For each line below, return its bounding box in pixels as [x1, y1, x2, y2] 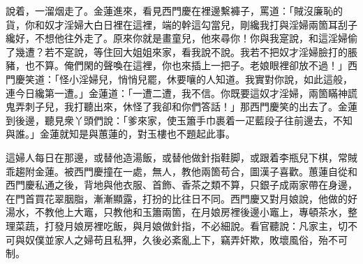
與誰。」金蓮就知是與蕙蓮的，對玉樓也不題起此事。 [6, 126, 235, 141]
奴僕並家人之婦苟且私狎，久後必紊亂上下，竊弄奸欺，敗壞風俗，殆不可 [24, 232, 348, 247]
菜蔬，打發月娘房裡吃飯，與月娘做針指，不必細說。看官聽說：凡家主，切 [15, 218, 348, 233]
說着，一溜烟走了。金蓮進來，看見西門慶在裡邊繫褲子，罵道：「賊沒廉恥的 [6, 3, 343, 17]
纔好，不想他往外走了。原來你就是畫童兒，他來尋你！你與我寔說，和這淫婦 [6, 31, 348, 45]
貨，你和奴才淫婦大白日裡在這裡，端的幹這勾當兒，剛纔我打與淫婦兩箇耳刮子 [6, 17, 357, 31]
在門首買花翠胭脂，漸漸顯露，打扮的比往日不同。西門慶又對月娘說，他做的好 [6, 191, 357, 205]
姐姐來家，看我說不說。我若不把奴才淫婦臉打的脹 [132, 44, 357, 59]
